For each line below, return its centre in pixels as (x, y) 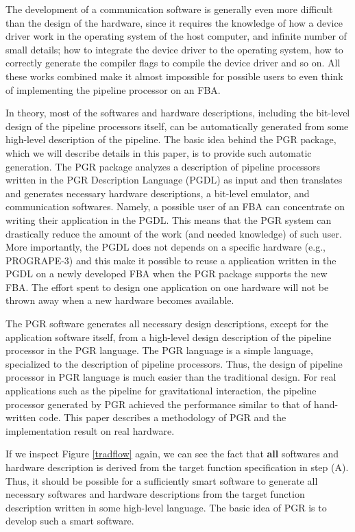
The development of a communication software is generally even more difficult (169, 9)
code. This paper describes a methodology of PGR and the (163, 417)
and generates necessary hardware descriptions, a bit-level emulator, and (158, 193)
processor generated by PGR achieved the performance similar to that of (158, 404)
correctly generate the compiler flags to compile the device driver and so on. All (173, 63)
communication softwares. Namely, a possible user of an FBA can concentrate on (175, 206)
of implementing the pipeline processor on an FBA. (113, 89)
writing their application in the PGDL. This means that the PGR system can (169, 219)
